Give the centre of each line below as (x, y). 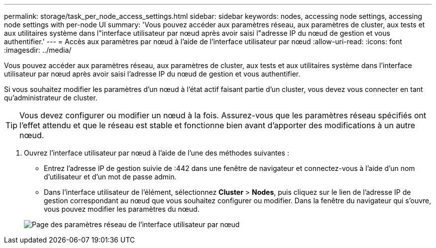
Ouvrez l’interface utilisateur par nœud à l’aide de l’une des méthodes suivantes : (157, 153)
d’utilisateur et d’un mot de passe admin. (110, 177)
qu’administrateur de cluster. (51, 98)
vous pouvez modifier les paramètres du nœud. (122, 209)
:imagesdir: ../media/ (38, 50)
